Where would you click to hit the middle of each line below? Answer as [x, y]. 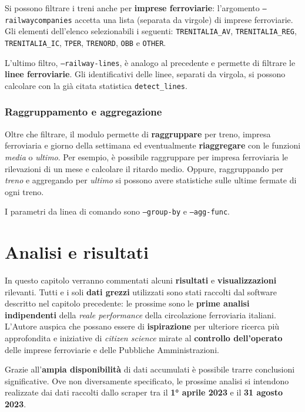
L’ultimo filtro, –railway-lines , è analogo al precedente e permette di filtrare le [150, 62]
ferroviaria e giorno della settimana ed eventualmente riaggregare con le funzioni [153, 145]
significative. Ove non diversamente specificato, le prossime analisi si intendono [147, 380]
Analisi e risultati [77, 252]
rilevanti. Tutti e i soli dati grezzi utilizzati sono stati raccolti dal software [141, 291]
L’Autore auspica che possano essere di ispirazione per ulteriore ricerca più [142, 326]
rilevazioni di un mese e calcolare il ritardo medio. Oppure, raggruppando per [144, 168]
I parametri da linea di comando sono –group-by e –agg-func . [117, 211]
